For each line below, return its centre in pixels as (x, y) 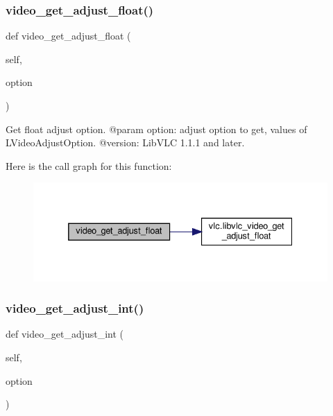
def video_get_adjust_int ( (65, 334)
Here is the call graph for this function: (89, 165)
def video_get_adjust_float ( (68, 36)
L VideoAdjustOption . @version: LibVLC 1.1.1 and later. (125, 142)
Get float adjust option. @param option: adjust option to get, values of (156, 129)
